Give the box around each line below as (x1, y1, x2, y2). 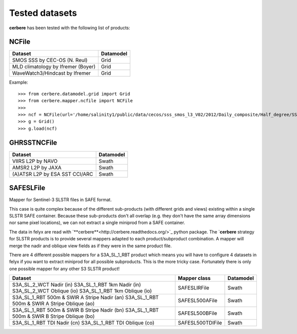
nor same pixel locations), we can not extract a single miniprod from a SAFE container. (9, 220, 185, 225)
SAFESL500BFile (178, 310, 217, 317)
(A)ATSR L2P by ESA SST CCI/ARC (12, 170, 94, 177)
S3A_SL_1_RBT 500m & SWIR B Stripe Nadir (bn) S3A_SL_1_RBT (12, 307, 159, 314)
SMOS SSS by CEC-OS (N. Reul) (12, 57, 88, 64)
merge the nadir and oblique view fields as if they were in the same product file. (9, 243, 172, 249)
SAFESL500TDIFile (178, 320, 222, 327)
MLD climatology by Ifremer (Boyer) (12, 63, 96, 70)
